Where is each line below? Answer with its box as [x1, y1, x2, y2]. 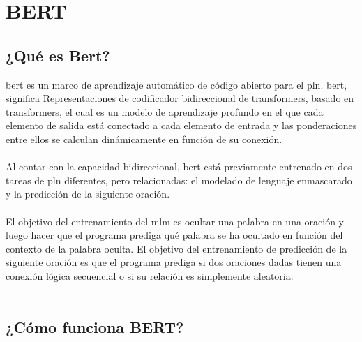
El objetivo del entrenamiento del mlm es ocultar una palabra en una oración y [6, 214, 345, 228]
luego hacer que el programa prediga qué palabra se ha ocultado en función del [6, 228, 343, 242]
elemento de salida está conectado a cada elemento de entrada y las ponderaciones [6, 118, 357, 133]
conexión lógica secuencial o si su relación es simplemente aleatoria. [6, 268, 294, 283]
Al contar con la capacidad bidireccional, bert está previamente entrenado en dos [6, 159, 352, 174]
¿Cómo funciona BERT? [6, 316, 184, 338]
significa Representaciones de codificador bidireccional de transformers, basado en [6, 91, 354, 105]
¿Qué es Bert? [6, 44, 110, 66]
